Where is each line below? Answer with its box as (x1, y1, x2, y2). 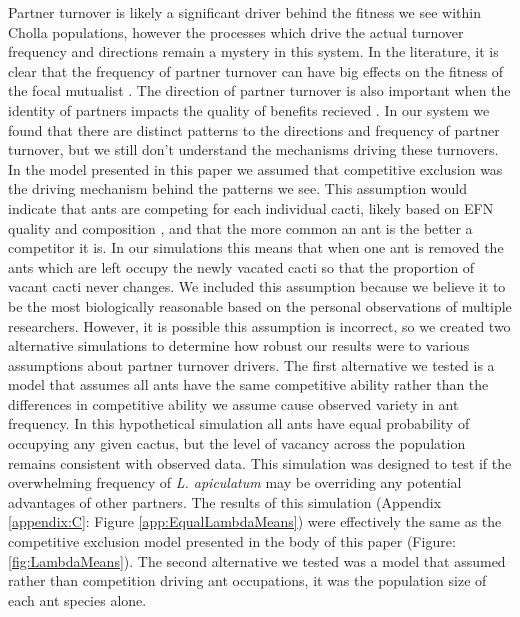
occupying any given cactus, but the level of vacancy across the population (8, 433, 466, 454)
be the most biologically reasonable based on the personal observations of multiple (8, 295, 512, 316)
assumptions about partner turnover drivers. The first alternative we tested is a (8, 354, 495, 375)
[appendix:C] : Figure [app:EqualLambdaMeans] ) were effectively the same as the (8, 511, 502, 532)
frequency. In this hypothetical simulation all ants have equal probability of (8, 413, 470, 434)
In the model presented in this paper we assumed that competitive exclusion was (8, 158, 503, 179)
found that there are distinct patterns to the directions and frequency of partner (8, 119, 500, 140)
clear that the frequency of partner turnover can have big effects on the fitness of (8, 60, 504, 81)
